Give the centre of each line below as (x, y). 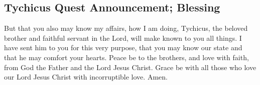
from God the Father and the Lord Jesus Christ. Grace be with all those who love (130, 67)
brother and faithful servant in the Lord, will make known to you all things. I (123, 38)
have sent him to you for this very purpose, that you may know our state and (123, 47)
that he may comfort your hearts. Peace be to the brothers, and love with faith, (126, 57)
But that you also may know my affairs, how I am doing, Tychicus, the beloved (126, 28)
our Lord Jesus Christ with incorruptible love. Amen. (86, 77)
